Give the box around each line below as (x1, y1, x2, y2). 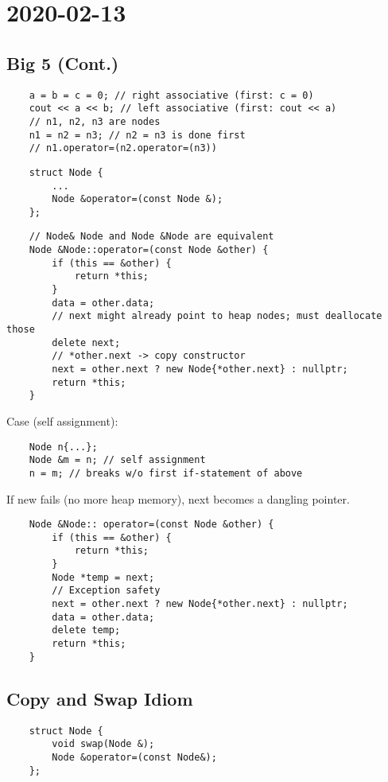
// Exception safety (52, 585, 161, 597)
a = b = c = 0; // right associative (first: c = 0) (29, 89, 314, 101)
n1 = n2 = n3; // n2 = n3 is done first (29, 129, 246, 141)
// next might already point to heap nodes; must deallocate (52, 310, 382, 322)
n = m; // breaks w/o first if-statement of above (29, 467, 303, 479)
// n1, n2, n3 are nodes (29, 115, 161, 127)
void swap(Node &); (52, 738, 155, 750)
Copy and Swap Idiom (6, 686, 193, 710)
